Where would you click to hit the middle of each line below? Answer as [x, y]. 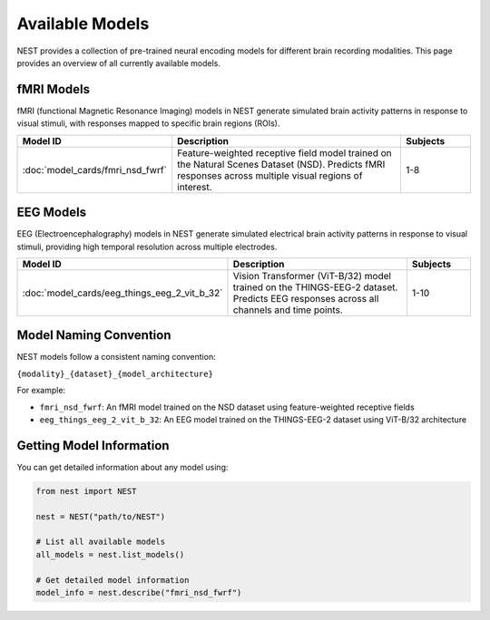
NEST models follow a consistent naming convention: [117, 357]
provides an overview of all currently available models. [119, 63]
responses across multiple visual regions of [270, 175]
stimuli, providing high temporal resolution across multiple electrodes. [147, 247]
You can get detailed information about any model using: [122, 467]
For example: [41, 391]
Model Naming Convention [94, 335]
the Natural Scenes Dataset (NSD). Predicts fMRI [281, 164]
